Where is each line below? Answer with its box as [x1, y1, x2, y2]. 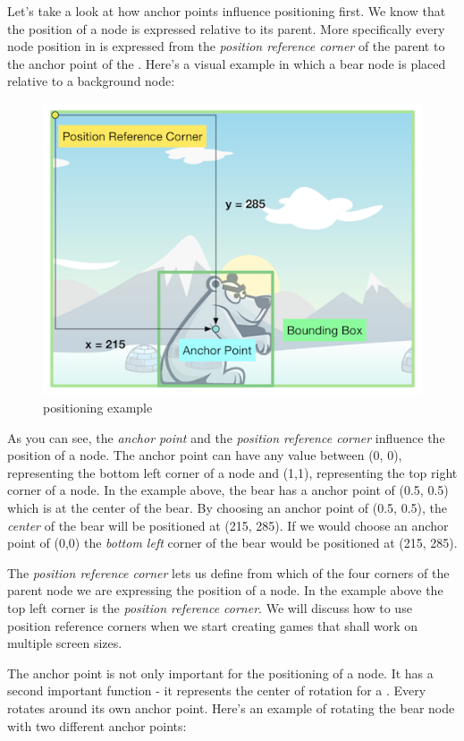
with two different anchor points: [7, 716, 187, 735]
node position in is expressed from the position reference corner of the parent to [7, 37, 445, 55]
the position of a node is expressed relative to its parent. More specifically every [7, 19, 445, 38]
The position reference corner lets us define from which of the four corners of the [7, 563, 450, 582]
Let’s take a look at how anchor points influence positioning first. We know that [7, 2, 446, 20]
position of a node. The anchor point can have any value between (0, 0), [7, 446, 402, 464]
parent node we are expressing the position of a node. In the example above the [7, 581, 443, 600]
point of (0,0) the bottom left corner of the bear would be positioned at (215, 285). [7, 533, 458, 552]
